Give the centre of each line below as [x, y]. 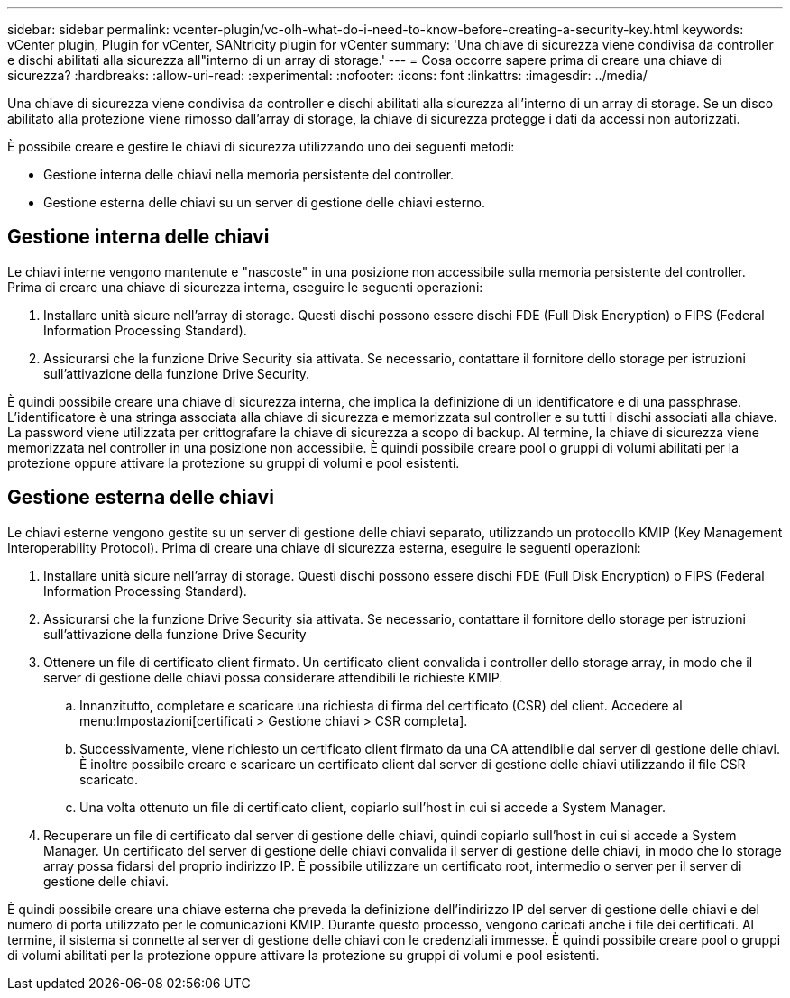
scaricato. [109, 779]
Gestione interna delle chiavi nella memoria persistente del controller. [249, 174]
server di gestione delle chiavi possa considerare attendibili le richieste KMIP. [273, 677]
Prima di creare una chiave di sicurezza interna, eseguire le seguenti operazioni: [245, 287]
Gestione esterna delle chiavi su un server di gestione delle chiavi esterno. [264, 202]
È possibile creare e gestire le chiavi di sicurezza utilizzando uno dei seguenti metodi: [261, 146]
